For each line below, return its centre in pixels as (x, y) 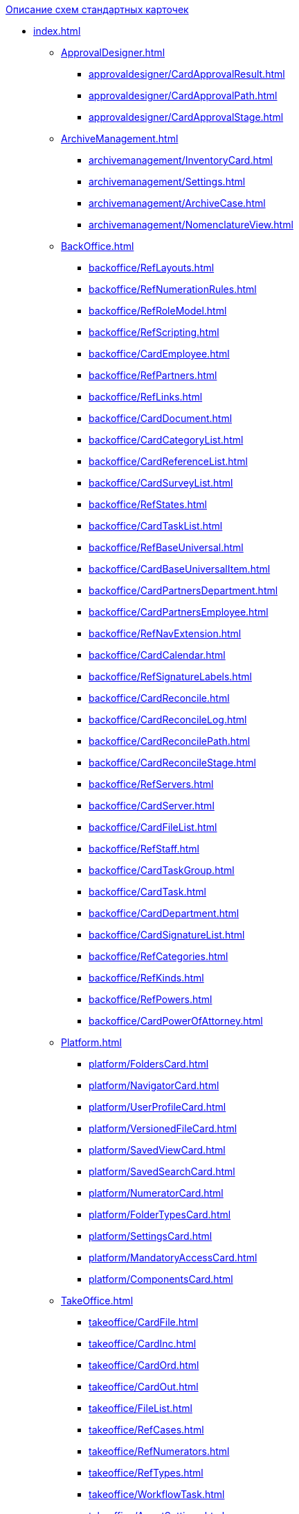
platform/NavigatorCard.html (154, 1085)
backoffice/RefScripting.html (154, 332)
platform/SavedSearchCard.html (162, 1171)
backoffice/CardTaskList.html (156, 526)
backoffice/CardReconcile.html (159, 698)
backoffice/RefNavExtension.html (165, 633)
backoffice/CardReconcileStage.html (172, 763)
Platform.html (91, 1042)
